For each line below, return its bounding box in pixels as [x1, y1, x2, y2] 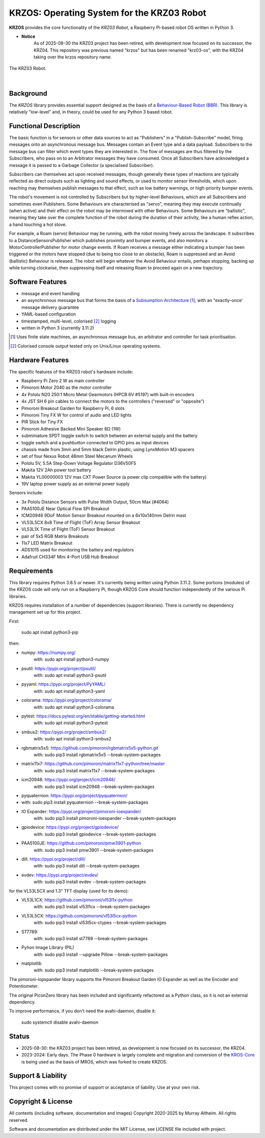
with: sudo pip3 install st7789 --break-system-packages [33, 935, 148, 941]
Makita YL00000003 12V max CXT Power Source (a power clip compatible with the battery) [21, 474, 207, 480]
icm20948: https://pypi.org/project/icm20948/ [21, 777, 115, 783]
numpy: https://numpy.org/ [21, 650, 76, 655]
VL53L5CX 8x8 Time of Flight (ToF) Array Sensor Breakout [21, 519, 140, 525]
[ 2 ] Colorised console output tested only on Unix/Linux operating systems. [10, 343, 161, 349]
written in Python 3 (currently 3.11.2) [21, 325, 94, 331]
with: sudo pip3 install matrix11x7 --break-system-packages [33, 767, 155, 773]
